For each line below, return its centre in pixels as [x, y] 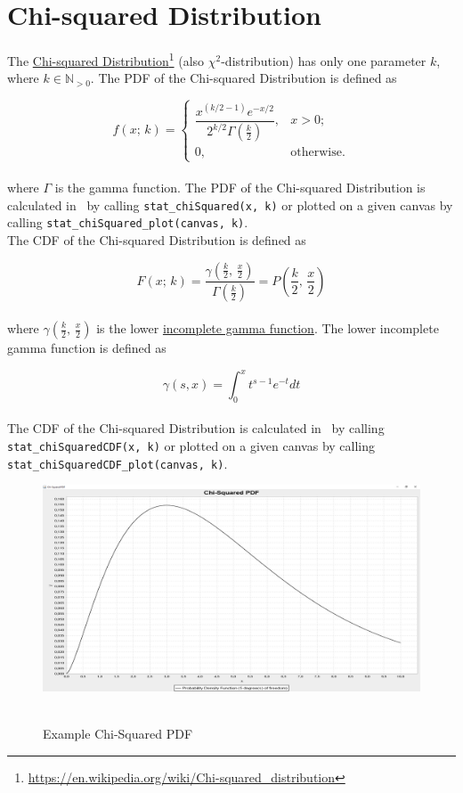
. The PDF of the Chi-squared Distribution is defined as [244, 78]
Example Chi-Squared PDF [118, 734]
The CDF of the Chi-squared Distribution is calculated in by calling [196, 428]
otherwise [316, 153]
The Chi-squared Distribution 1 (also [106, 59]
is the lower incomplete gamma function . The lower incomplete [268, 328]
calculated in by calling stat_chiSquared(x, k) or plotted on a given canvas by [230, 204]
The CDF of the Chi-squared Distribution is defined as [157, 239]
